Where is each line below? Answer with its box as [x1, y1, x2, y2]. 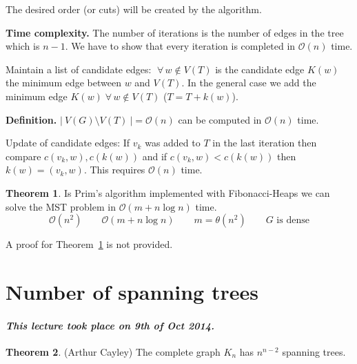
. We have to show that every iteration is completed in [65, 39, 296, 53]
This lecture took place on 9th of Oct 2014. [6, 318, 214, 332]
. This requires [83, 162, 145, 177]
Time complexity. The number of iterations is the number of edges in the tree [6, 25, 344, 39]
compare [6, 149, 41, 163]
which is [6, 39, 40, 53]
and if [142, 149, 167, 163]
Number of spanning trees [6, 277, 258, 305]
